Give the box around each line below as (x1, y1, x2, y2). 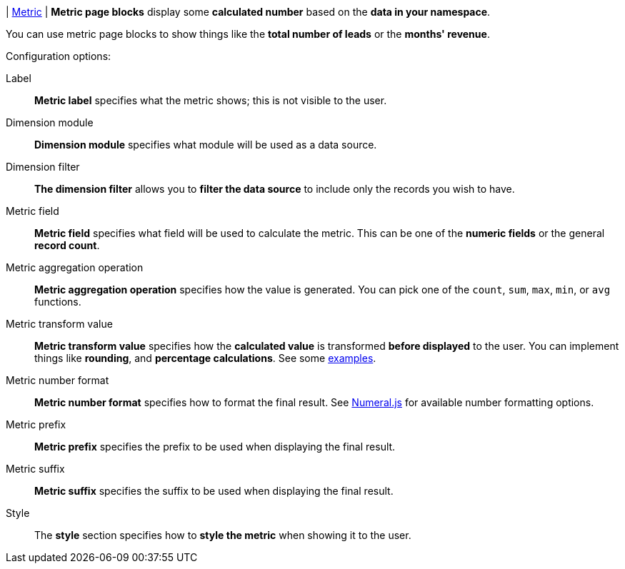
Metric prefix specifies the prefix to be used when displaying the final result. (34, 440, 396, 453)
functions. (34, 296, 81, 308)
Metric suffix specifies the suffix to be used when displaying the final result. (34, 485, 394, 497)
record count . (34, 239, 100, 251)
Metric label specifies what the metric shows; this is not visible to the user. (34, 94, 387, 106)
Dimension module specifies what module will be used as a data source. (34, 139, 377, 151)
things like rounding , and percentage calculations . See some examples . (34, 352, 376, 364)
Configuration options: (6, 50, 111, 62)
